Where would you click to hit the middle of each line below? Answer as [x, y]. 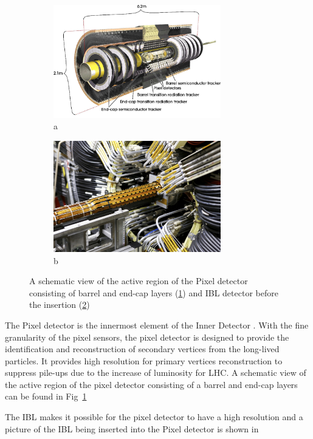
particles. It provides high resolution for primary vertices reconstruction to [144, 360]
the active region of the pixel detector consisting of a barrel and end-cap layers [151, 384]
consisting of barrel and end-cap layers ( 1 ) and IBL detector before [154, 292]
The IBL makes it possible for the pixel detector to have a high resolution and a [154, 417]
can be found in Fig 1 [46, 396]
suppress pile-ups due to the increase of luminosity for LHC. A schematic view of [156, 373]
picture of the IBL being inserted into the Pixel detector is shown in [132, 428]
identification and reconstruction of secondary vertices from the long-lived [142, 349]
